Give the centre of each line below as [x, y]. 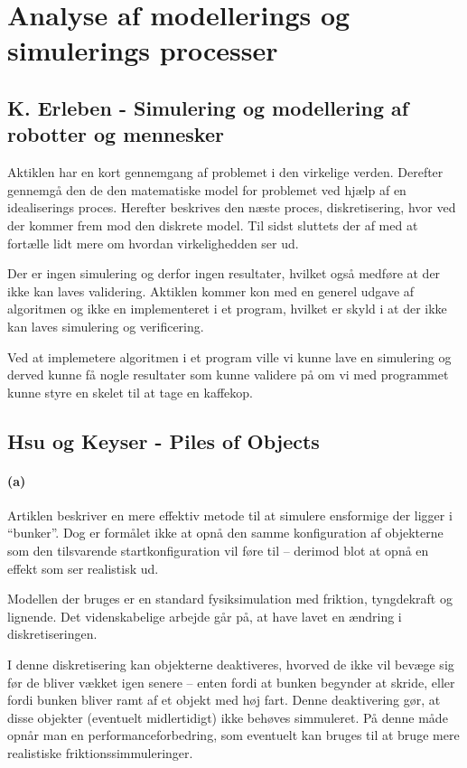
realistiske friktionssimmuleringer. [100, 752]
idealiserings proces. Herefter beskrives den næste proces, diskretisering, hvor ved [232, 207]
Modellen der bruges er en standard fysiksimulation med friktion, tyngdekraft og [230, 599]
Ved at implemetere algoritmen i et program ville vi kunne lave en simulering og [229, 356]
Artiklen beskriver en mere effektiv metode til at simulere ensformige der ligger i [230, 515]
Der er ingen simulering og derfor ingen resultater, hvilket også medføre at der [224, 273]
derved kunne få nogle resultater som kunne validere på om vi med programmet [228, 375]
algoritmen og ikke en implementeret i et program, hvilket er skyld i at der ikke [227, 309]
